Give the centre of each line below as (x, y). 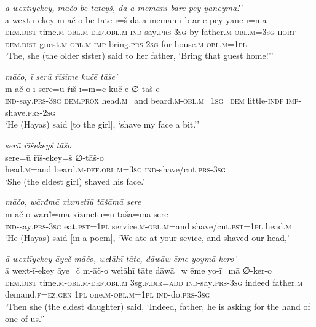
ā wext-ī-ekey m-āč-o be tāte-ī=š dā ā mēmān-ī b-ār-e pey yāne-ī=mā (136, 19)
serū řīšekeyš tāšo (38, 144)
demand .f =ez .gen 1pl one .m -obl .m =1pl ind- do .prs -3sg (108, 294)
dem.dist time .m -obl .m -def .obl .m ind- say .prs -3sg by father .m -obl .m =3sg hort (150, 32)
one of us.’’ (25, 318)
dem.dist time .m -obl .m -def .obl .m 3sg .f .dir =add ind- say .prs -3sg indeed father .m (154, 282)
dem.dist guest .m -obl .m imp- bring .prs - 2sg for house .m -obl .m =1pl (126, 43)
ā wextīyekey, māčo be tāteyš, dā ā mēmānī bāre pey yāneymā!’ (124, 7)
